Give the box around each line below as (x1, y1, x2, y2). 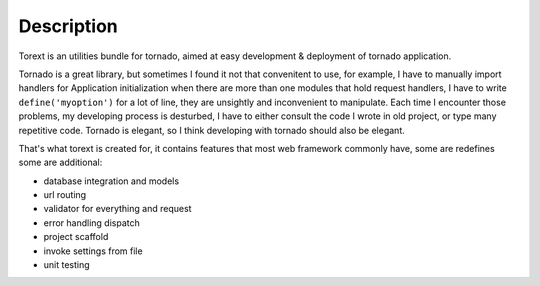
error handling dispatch (43, 216, 140, 229)
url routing (43, 189, 87, 201)
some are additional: (18, 156, 103, 169)
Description (18, 15, 119, 37)
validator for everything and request (43, 203, 192, 215)
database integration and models (43, 175, 180, 187)
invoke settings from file (43, 245, 144, 257)
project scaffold (43, 231, 109, 243)
